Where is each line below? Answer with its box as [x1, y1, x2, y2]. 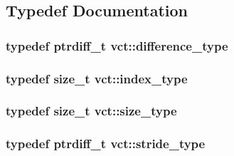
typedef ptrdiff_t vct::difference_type [6, 36, 228, 54]
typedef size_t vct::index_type [6, 69, 188, 87]
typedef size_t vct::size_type [6, 102, 177, 120]
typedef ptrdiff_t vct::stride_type [6, 135, 206, 152]
